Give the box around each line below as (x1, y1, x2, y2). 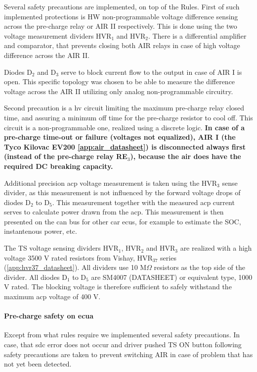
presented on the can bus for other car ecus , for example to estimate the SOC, (4, 216, 241, 226)
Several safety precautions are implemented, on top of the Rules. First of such (4, 1, 240, 11)
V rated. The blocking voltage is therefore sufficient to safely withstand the (4, 281, 232, 292)
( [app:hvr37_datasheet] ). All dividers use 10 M (4, 262, 147, 272)
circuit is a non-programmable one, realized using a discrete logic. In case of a (4, 122, 245, 132)
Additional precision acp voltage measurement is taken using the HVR (4, 177, 217, 188)
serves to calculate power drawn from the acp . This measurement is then (4, 207, 224, 217)
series (160, 252, 176, 263)
